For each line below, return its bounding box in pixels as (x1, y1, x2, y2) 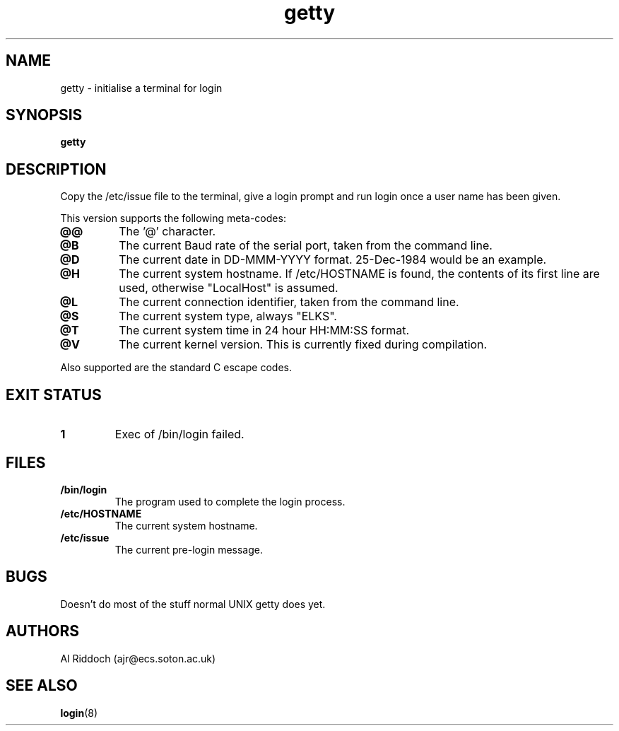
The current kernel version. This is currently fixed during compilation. (119, 337, 488, 352)
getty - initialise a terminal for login (60, 81, 223, 94)
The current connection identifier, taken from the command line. (119, 295, 459, 310)
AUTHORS (6, 622, 80, 641)
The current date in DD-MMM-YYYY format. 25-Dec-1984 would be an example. (119, 252, 547, 267)
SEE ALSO (6, 677, 78, 695)
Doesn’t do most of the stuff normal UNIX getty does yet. (60, 597, 326, 610)
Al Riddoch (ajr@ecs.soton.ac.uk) (60, 652, 216, 665)
